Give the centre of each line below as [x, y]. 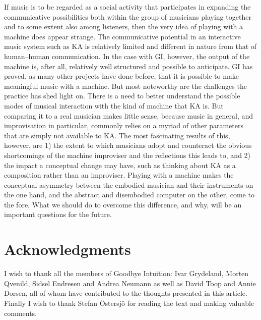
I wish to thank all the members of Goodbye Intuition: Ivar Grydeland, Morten [126, 273]
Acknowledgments [68, 249]
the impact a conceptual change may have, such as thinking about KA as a [120, 165]
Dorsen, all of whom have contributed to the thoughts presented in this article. [126, 293]
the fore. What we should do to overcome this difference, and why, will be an [123, 204]
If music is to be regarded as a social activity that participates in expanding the [127, 7]
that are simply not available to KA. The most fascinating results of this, [117, 135]
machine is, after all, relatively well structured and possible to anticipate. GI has [128, 66]
